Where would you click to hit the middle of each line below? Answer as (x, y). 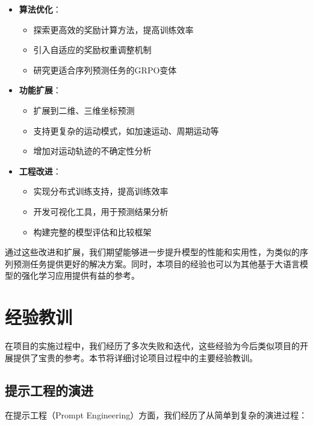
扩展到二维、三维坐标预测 (84, 110)
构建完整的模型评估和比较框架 (92, 231)
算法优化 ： (40, 9)
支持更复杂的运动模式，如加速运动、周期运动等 (126, 130)
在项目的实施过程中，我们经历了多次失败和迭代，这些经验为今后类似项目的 (152, 346)
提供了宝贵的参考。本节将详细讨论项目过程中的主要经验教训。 (135, 357)
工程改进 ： (40, 171)
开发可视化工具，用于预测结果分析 (101, 211)
